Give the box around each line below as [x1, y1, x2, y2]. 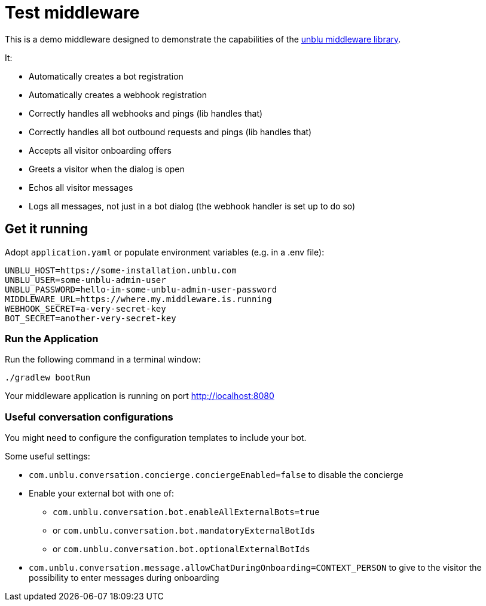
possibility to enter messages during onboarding [29, 572, 219, 583]
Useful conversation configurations [5, 410, 173, 423]
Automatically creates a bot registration [29, 71, 184, 81]
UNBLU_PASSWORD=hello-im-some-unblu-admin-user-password [5, 284, 277, 294]
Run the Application [5, 332, 99, 345]
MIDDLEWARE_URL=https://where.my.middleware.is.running [5, 294, 272, 304]
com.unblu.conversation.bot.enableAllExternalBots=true [53, 507, 320, 517]
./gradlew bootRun [5, 373, 91, 383]
